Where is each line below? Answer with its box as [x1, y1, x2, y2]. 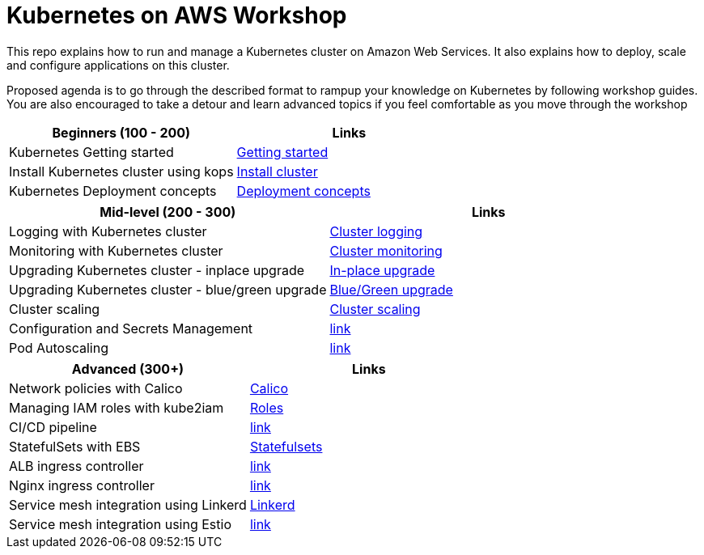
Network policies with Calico [9, 379, 183, 396]
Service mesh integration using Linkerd [9, 496, 247, 513]
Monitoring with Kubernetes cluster [9, 242, 223, 259]
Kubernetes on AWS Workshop [6, 2, 347, 29]
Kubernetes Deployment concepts [9, 182, 217, 199]
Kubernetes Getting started [9, 143, 174, 160]
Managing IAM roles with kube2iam [9, 399, 224, 416]
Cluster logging [329, 222, 423, 239]
